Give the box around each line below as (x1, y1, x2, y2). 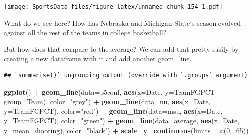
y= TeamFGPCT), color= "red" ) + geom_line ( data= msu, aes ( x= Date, (4, 105, 223, 116)
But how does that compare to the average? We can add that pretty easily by (4, 43, 239, 54)
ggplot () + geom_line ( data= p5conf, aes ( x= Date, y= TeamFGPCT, (4, 86, 217, 97)
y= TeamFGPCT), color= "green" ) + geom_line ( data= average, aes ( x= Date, (4, 115, 240, 126)
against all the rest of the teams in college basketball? (4, 27, 167, 37)
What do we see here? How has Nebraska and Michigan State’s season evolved (4, 17, 241, 28)
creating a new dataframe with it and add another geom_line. (4, 53, 192, 64)
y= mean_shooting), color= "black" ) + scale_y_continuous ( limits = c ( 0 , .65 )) (4, 125, 249, 135)
